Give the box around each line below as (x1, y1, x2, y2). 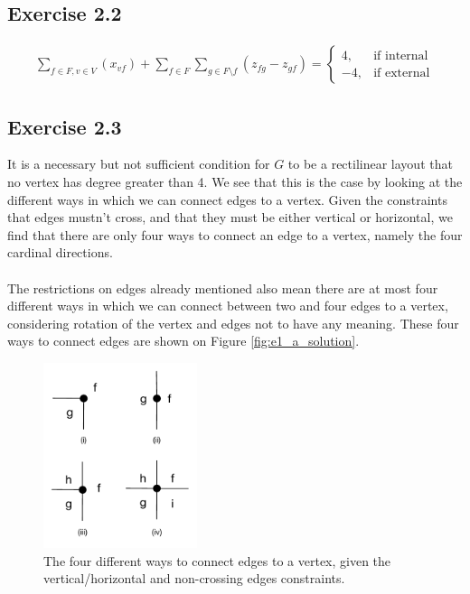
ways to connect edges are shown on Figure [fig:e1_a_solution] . (7, 331, 360, 350)
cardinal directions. (7, 243, 113, 262)
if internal (373, 49, 428, 62)
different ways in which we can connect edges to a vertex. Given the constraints (7, 190, 447, 209)
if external (373, 66, 430, 79)
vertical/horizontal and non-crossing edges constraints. (43, 569, 345, 588)
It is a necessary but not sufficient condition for (7, 154, 270, 173)
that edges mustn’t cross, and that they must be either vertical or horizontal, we (7, 208, 453, 227)
